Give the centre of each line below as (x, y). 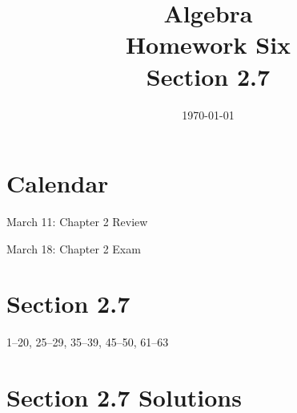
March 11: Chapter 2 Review (77, 222)
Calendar (58, 183)
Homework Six (208, 45)
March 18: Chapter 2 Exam (74, 248)
